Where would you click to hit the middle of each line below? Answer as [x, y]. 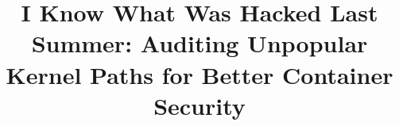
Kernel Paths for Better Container [199, 74]
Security [199, 105]
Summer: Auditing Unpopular [199, 43]
